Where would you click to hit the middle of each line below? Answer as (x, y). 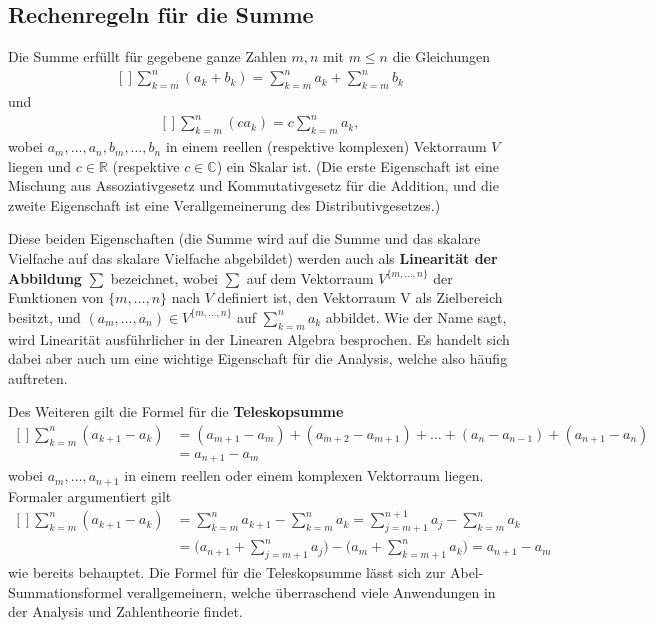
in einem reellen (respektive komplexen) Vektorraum (326, 146)
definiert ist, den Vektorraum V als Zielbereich (360, 297)
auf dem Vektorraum (310, 277)
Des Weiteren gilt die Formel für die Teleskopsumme (176, 411)
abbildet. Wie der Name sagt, (416, 316)
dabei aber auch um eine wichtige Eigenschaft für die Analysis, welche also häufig (258, 358)
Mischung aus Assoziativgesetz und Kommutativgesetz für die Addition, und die (253, 185)
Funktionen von (56, 297)
